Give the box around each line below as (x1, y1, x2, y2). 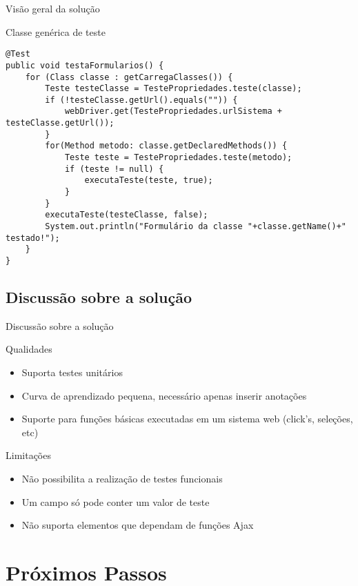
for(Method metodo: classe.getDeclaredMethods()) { (45, 141, 288, 151)
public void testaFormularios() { (6, 60, 164, 70)
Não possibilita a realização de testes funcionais (21, 471, 223, 486)
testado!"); (6, 233, 60, 243)
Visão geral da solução (6, 1, 100, 15)
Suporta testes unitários (21, 365, 123, 380)
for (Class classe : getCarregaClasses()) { (25, 72, 233, 82)
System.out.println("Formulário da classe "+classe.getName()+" (45, 222, 346, 232)
